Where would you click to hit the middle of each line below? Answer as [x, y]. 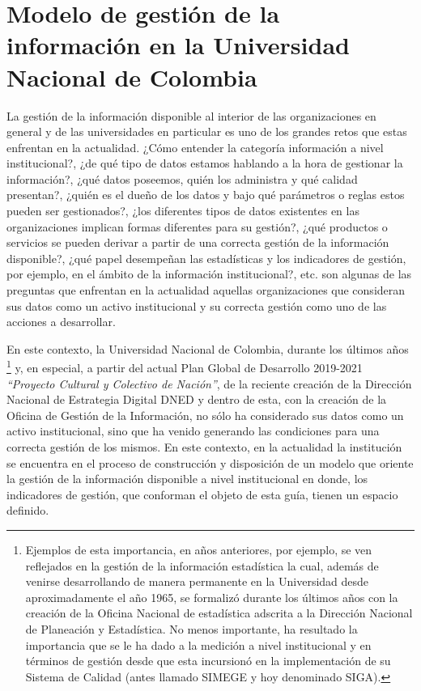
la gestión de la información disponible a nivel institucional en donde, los [187, 479]
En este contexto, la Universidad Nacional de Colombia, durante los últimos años [208, 348]
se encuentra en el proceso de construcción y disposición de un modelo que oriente [210, 462]
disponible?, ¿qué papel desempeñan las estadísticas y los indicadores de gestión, [206, 258]
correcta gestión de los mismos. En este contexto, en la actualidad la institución [204, 447]
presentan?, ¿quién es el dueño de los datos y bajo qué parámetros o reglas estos [206, 195]
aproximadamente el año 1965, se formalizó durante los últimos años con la [212, 597]
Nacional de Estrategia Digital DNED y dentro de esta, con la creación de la [197, 399]
